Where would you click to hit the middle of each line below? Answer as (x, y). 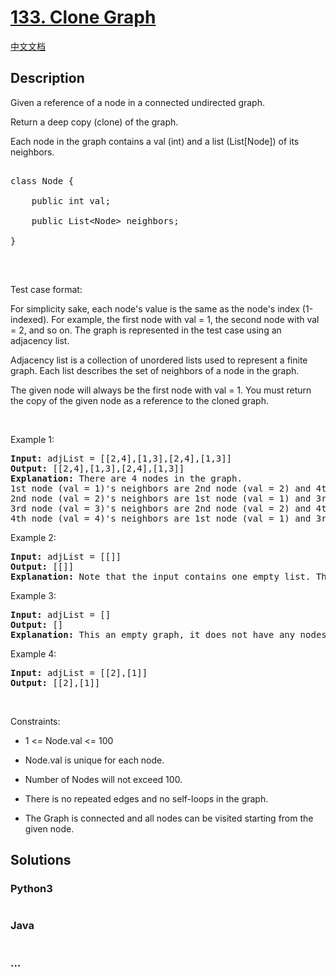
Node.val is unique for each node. (94, 760)
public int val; (71, 200)
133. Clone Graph (83, 17)
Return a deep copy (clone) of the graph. (94, 122)
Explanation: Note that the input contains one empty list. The (171, 576)
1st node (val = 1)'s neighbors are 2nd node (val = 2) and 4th (171, 488)
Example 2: (33, 537)
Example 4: (33, 653)
